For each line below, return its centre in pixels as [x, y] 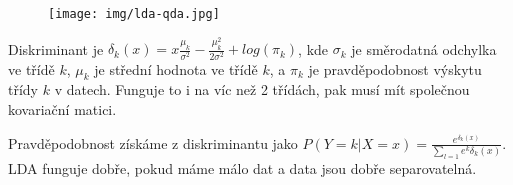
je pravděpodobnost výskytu [395, 68]
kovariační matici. [62, 109]
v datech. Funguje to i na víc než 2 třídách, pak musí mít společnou [262, 89]
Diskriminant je [56, 48]
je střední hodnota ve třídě [176, 68]
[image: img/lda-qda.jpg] [134, 14]
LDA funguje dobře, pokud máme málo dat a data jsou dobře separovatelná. [242, 167]
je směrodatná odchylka [424, 48]
